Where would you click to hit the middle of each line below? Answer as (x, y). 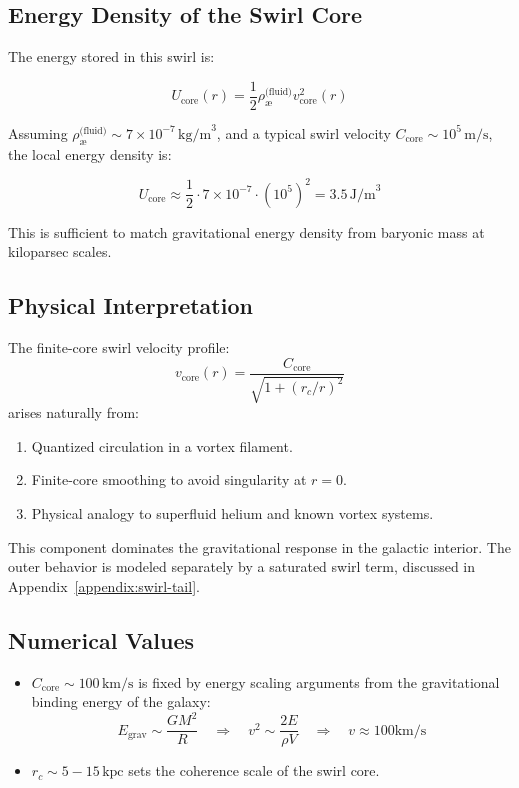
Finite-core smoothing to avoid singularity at (169, 479)
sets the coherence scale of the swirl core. (254, 770)
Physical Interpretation (130, 305)
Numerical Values (101, 639)
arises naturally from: (73, 412)
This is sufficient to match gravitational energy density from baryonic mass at (246, 231)
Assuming (38, 132)
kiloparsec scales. (60, 251)
